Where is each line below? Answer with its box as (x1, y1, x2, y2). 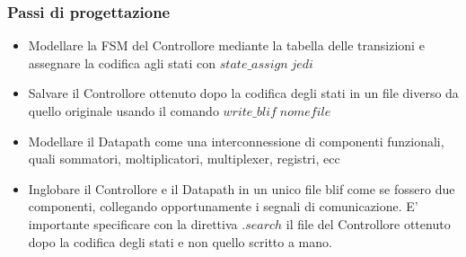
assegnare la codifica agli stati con (28, 53, 216, 72)
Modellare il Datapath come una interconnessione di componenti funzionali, (28, 131, 444, 150)
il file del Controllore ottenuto (286, 214, 451, 233)
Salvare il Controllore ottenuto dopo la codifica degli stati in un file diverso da (28, 84, 459, 102)
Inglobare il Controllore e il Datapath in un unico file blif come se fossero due (28, 179, 455, 198)
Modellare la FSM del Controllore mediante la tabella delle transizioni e (28, 36, 425, 55)
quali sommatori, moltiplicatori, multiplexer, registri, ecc (28, 149, 340, 168)
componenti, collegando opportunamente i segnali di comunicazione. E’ (28, 197, 418, 216)
